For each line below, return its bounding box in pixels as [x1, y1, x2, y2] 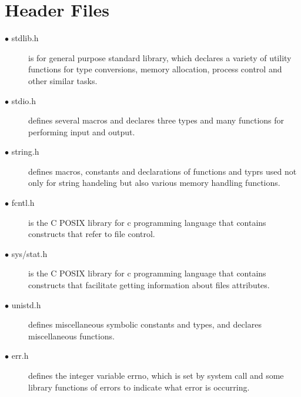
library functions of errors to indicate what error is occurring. [28, 381, 250, 393]
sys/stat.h [11, 247, 48, 259]
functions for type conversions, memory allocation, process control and [28, 63, 282, 75]
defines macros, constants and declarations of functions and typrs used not [28, 165, 297, 177]
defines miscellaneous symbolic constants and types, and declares [28, 318, 262, 331]
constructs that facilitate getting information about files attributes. [28, 279, 270, 291]
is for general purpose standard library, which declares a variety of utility [28, 51, 292, 64]
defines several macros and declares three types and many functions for [28, 114, 285, 126]
